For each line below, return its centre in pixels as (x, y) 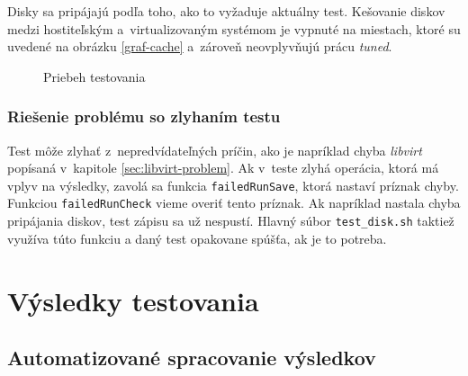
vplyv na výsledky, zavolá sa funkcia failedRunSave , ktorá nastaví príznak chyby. (233, 185)
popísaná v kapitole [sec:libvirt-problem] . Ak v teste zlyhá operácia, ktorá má (223, 168)
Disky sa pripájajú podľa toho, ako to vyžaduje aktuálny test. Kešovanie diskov (226, 11)
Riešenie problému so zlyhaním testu (144, 116)
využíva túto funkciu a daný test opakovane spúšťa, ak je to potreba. (197, 238)
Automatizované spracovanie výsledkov (192, 358)
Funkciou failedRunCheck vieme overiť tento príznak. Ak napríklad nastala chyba (234, 203)
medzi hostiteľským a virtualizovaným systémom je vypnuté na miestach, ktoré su (234, 28)
